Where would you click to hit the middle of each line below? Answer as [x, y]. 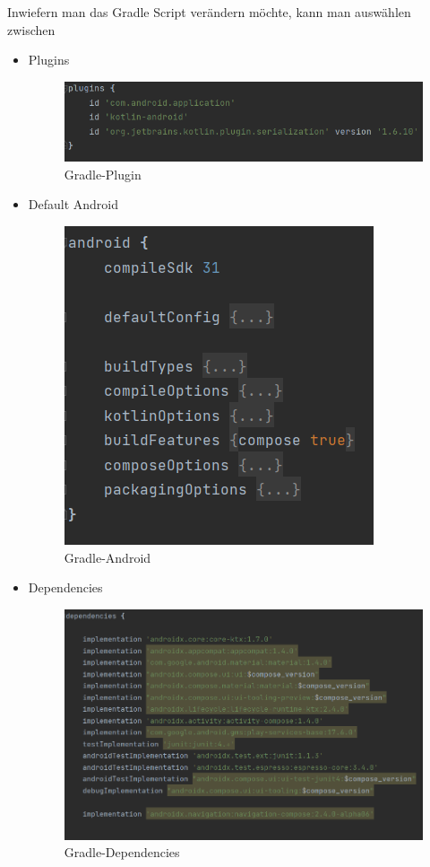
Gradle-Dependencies [122, 852]
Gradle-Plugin [103, 174]
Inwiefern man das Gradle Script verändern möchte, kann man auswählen [209, 12]
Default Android [73, 204]
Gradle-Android [107, 557]
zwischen [31, 29]
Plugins [49, 60]
